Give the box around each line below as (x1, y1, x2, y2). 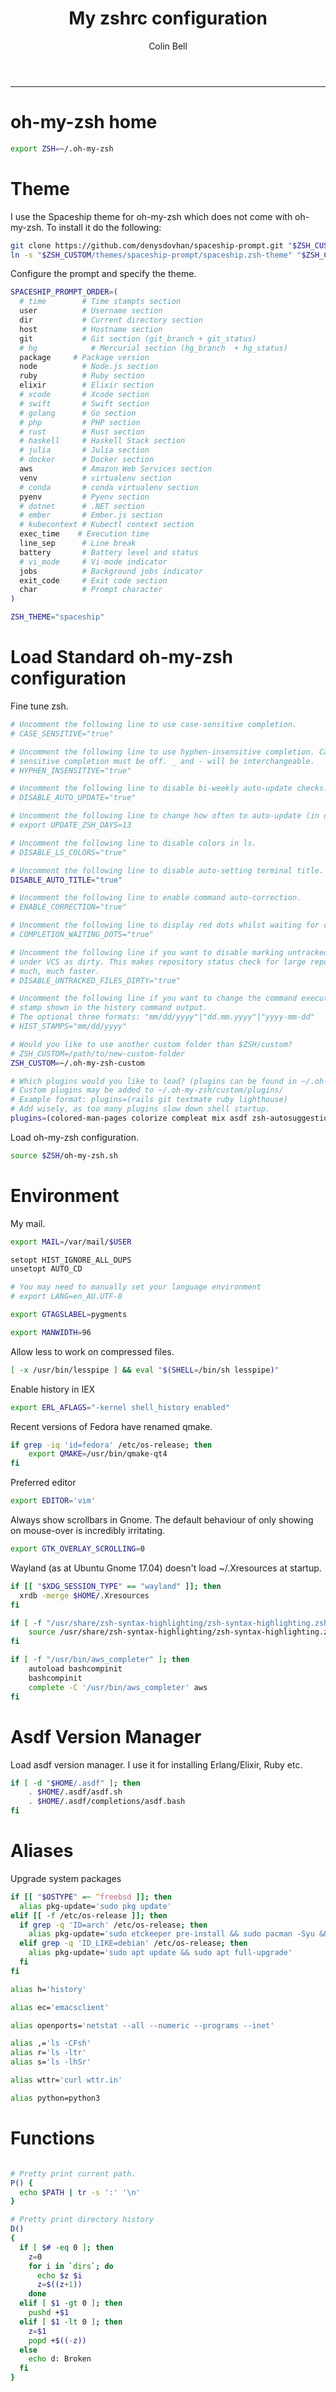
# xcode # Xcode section (19, 390, 150, 400)
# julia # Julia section (19, 445, 150, 456)
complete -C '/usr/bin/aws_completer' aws (28, 1682, 208, 1692)
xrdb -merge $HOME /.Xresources (19, 1590, 150, 1601)
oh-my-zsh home (10, 111, 158, 134)
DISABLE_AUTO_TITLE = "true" (10, 875, 123, 885)
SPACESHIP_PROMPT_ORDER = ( (10, 287, 118, 297)
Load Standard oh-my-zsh (10, 646, 233, 669)
